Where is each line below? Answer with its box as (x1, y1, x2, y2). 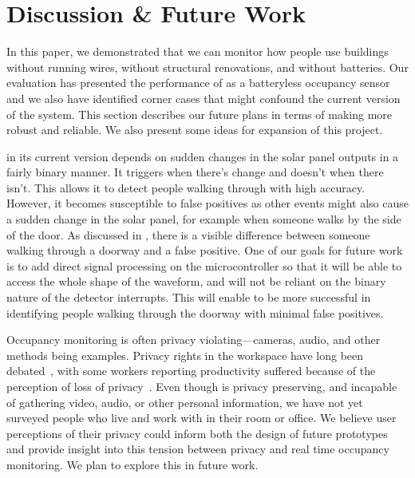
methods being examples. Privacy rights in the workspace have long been (6, 346, 364, 363)
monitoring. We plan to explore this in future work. (6, 456, 259, 472)
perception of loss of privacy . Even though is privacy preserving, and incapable (6, 378, 397, 394)
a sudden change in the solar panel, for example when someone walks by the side (6, 211, 401, 227)
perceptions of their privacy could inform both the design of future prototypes (6, 425, 388, 441)
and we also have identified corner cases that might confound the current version (6, 89, 401, 106)
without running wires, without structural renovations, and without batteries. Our (6, 58, 409, 75)
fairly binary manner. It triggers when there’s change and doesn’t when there (6, 164, 384, 180)
